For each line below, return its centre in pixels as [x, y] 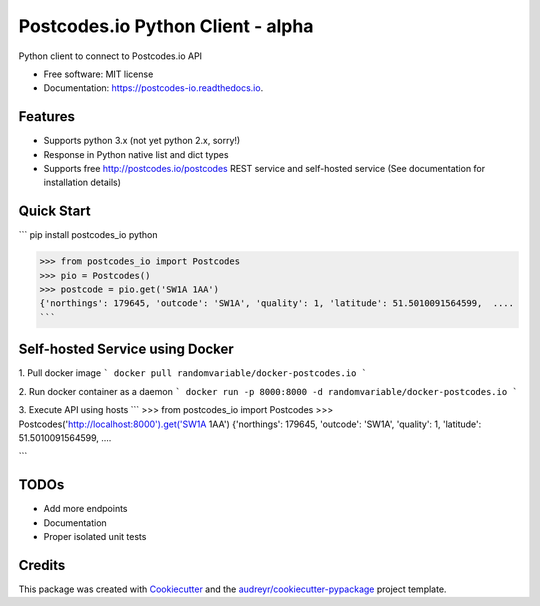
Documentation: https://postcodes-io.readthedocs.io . [153, 88]
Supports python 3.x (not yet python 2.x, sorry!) [142, 141]
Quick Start [54, 211]
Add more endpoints [86, 509]
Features [46, 116]
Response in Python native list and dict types [136, 154]
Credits [42, 565]
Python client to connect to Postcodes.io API [110, 56]
